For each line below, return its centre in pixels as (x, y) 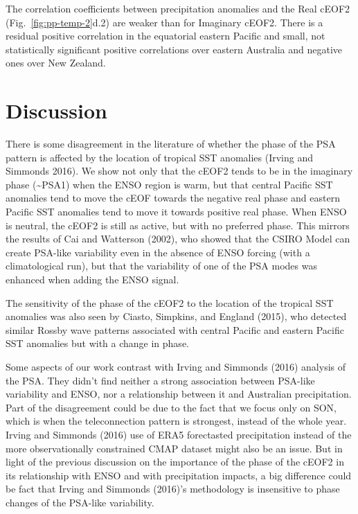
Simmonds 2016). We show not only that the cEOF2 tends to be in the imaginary (179, 171)
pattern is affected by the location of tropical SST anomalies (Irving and (160, 157)
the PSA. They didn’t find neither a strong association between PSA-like (160, 380)
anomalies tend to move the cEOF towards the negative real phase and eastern (173, 198)
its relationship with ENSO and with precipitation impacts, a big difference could (179, 475)
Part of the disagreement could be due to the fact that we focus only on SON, (171, 407)
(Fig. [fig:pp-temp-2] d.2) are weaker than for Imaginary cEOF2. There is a (164, 22)
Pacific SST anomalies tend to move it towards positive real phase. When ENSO (176, 212)
